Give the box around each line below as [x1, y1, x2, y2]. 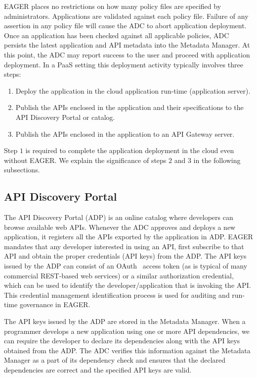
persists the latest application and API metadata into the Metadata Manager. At [4, 40, 250, 50]
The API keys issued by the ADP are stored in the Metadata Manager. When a [4, 316, 246, 326]
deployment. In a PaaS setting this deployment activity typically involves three [4, 59, 243, 69]
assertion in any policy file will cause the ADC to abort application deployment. [4, 20, 247, 31]
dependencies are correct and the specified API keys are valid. [4, 365, 192, 375]
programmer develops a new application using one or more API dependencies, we [4, 325, 250, 336]
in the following [193, 155, 241, 165]
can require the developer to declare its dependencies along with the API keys [4, 335, 240, 346]
